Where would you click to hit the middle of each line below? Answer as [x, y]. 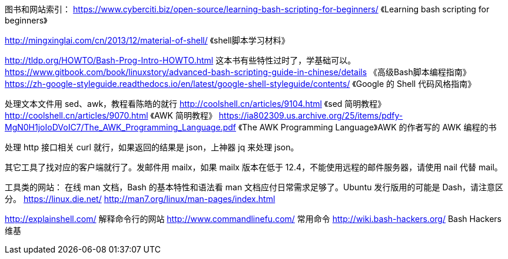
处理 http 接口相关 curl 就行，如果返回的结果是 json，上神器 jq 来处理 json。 [152, 147]
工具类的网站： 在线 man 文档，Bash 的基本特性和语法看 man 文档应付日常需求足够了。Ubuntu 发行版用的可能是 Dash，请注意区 [254, 187]
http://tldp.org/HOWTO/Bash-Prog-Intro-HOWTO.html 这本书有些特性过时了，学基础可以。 [180, 60]
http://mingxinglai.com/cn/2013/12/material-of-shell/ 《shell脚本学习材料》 [147, 40]
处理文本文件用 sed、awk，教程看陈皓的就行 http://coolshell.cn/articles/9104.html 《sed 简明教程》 [195, 104]
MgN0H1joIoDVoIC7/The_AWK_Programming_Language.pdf [120, 127]
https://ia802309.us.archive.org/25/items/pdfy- [311, 115]
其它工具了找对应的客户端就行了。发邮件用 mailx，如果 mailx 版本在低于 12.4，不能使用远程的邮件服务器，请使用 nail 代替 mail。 [254, 167]
